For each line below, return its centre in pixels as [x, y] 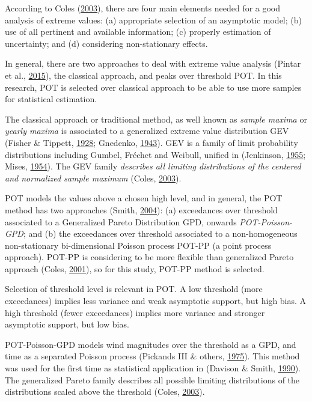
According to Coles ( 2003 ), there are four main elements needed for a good [143, 8]
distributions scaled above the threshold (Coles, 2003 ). [105, 391]
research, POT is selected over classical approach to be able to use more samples [153, 87]
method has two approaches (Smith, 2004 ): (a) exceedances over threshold [141, 209]
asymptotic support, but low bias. [67, 324]
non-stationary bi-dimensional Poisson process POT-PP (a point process [138, 245]
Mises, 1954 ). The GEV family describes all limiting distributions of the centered [153, 166]
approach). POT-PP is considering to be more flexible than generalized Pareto [149, 257]
